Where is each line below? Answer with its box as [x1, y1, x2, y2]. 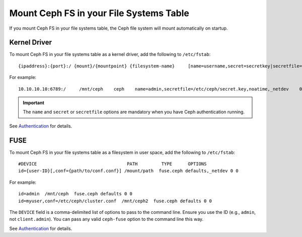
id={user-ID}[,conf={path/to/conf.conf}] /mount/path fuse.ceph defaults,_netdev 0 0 [18, 168, 239, 174]
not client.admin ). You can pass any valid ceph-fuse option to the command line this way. [9, 216, 204, 222]
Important [23, 100, 45, 106]
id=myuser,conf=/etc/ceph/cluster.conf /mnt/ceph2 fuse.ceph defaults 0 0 [18, 198, 212, 204]
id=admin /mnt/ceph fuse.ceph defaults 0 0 [18, 191, 133, 197]
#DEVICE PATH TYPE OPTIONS [18, 161, 207, 167]
